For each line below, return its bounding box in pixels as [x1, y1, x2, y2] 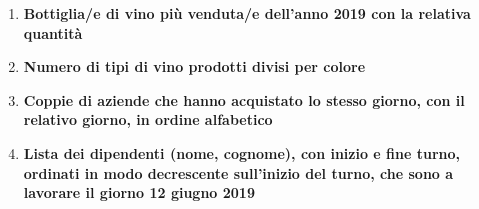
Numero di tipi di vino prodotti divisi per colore [23, 56, 366, 77]
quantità [23, 22, 83, 43]
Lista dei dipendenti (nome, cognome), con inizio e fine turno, [23, 142, 461, 163]
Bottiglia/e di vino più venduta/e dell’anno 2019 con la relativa [23, 3, 471, 23]
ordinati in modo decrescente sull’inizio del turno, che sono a [23, 162, 454, 183]
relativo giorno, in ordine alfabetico [23, 109, 273, 130]
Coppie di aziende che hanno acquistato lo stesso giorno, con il [23, 89, 465, 110]
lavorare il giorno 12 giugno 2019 [23, 182, 255, 203]
